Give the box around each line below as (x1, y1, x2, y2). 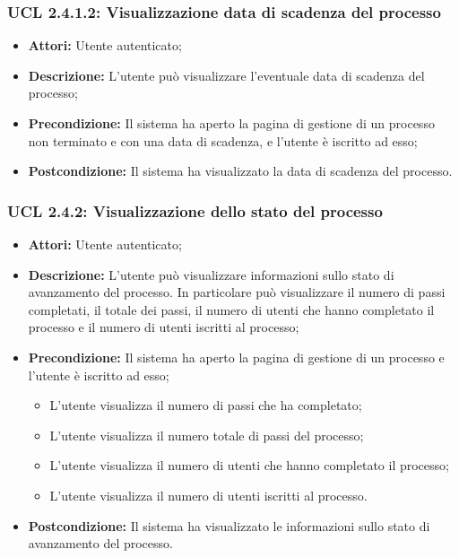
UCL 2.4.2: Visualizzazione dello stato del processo (7, 199, 383, 222)
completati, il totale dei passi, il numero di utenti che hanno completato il (28, 300, 435, 318)
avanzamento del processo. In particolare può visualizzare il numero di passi (28, 283, 446, 301)
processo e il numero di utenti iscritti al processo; (28, 318, 299, 336)
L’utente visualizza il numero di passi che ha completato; (49, 396, 362, 414)
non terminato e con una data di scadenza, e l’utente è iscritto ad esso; (28, 131, 418, 150)
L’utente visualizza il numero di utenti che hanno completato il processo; (49, 456, 449, 475)
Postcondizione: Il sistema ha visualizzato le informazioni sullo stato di (28, 516, 430, 535)
